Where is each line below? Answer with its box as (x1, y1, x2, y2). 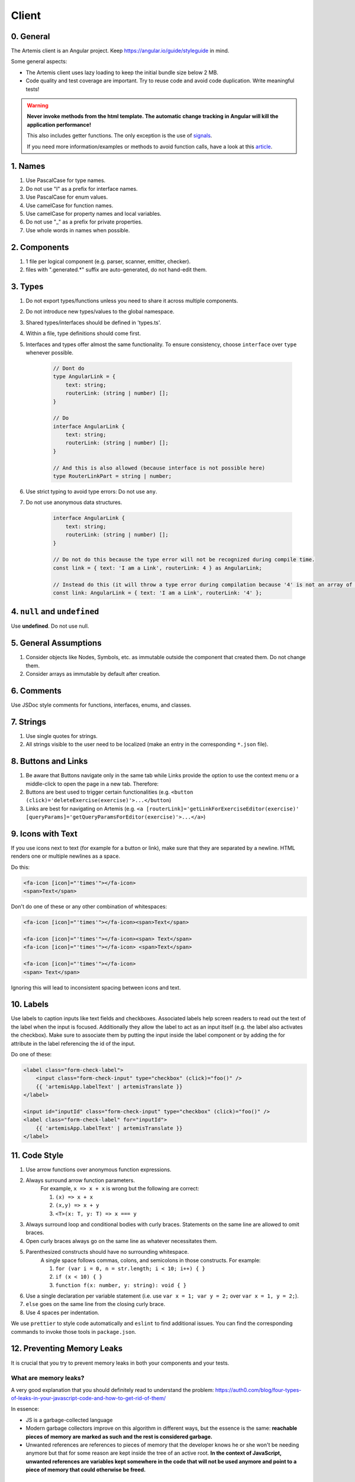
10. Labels (11, 999, 49, 1010)
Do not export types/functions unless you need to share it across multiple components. (25, 297, 238, 305)
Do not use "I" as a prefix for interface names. (25, 185, 138, 192)
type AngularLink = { (53, 373, 116, 380)
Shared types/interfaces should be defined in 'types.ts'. (25, 319, 162, 326)
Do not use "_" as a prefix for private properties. (25, 218, 143, 225)
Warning (27, 102, 49, 109)
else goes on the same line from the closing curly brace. (25, 1301, 166, 1308)
